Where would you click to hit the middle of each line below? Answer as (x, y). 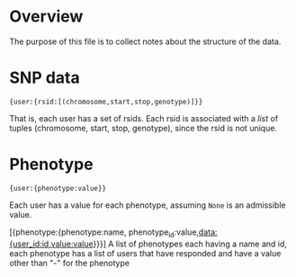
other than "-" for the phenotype (70, 263)
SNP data (45, 78)
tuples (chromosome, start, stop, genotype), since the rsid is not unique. (143, 128)
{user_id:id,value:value (51, 244)
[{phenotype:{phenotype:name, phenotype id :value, (104, 233)
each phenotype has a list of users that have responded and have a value (145, 253)
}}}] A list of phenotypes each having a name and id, (190, 244)
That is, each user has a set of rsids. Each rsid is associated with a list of (144, 118)
